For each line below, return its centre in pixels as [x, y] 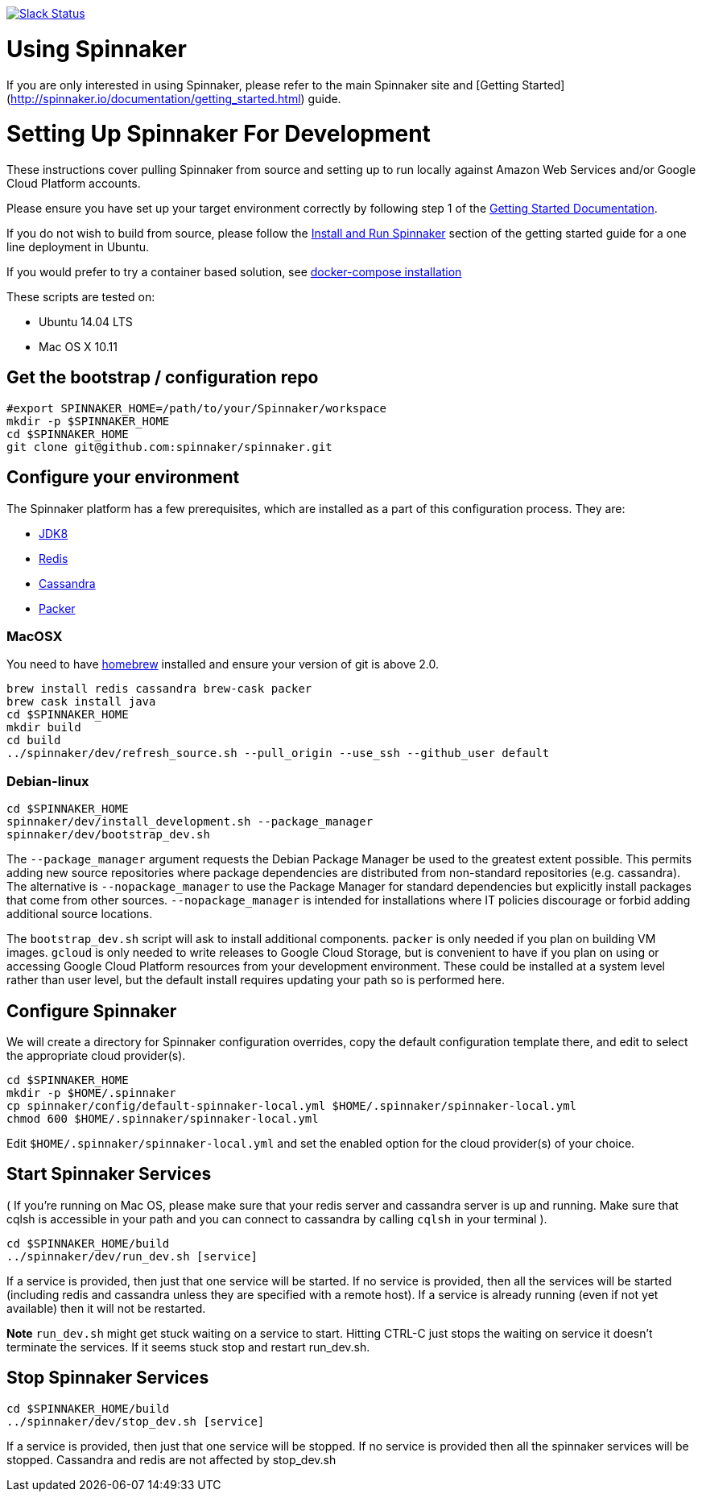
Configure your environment [123, 478]
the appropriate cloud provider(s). [96, 1056]
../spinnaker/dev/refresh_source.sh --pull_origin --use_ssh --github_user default [278, 753]
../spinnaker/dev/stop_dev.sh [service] [136, 1421]
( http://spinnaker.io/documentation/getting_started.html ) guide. [174, 98]
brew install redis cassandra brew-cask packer [159, 689]
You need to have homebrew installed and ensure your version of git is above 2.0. [223, 664]
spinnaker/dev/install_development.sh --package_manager [190, 822]
